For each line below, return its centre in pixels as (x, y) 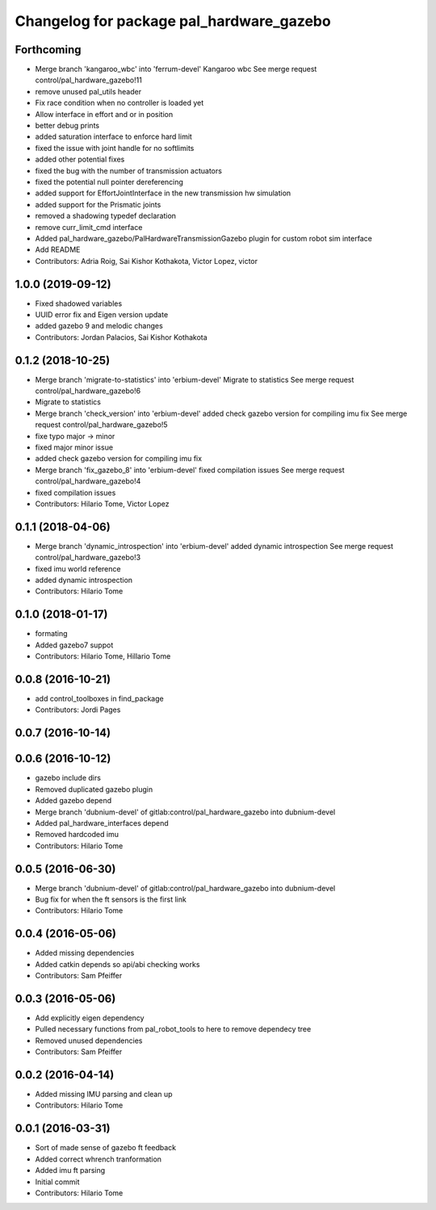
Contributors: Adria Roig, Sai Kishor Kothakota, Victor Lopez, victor (147, 261)
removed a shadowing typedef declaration (106, 216)
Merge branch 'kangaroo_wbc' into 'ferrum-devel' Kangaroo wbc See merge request (176, 69)
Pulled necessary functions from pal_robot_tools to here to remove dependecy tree (173, 1029)
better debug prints (67, 126)
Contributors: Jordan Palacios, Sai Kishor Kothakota (121, 337)
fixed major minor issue (74, 447)
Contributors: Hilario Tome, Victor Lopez (102, 504)
